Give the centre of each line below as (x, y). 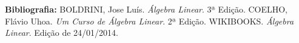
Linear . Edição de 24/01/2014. (62, 33)
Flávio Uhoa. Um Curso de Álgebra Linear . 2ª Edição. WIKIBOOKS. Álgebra (149, 21)
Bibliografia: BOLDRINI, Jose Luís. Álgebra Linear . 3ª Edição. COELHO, (146, 9)
